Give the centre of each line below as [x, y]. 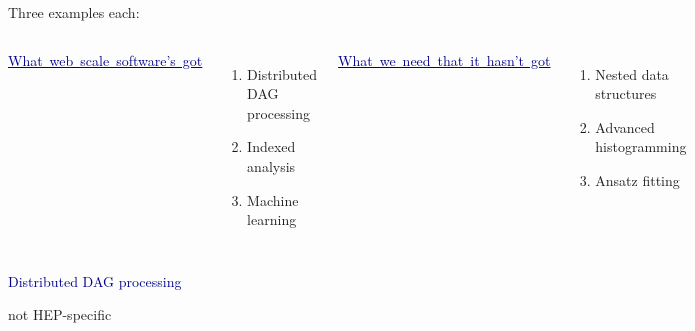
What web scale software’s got [105, 59]
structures [626, 93]
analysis [271, 165]
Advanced [625, 126]
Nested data [632, 73]
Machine [273, 199]
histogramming [641, 146]
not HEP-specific [60, 314]
